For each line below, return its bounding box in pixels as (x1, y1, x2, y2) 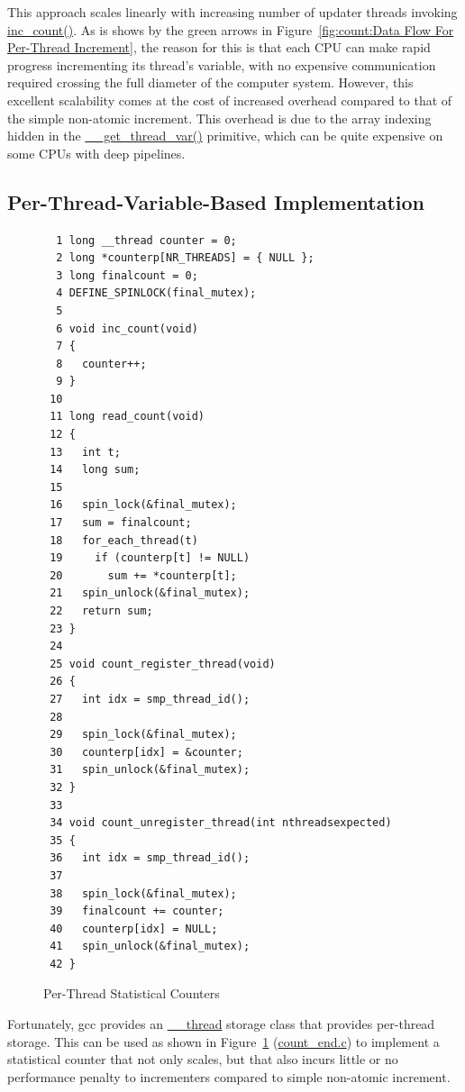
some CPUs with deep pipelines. (7, 143, 186, 162)
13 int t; (50, 445, 121, 459)
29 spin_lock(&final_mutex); (50, 728, 237, 742)
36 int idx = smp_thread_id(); (50, 851, 251, 865)
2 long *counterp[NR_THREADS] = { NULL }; (56, 251, 315, 265)
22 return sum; (50, 605, 153, 618)
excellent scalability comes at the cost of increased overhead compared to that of (7, 90, 452, 109)
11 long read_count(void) (50, 410, 205, 423)
